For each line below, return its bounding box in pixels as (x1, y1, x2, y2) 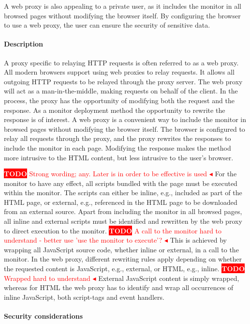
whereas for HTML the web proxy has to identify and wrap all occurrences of (4, 282, 234, 293)
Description (4, 39, 44, 49)
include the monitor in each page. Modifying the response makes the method (4, 142, 231, 153)
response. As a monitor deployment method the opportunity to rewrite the (4, 105, 225, 115)
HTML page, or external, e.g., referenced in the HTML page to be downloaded (4, 197, 237, 207)
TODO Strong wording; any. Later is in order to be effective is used (4, 169, 207, 179)
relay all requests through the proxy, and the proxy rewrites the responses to (4, 133, 231, 143)
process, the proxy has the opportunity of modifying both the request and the (4, 95, 235, 105)
